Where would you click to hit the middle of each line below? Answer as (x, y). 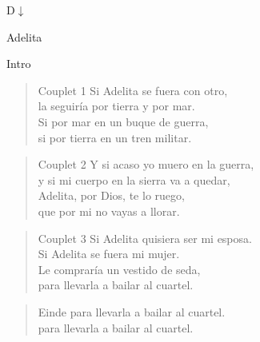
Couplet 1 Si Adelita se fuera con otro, (133, 90)
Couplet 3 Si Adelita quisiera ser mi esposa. (145, 238)
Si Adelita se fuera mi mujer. (109, 254)
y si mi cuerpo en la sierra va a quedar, (134, 179)
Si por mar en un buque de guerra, (123, 121)
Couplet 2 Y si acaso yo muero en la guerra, (146, 164)
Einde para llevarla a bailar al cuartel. (132, 311)
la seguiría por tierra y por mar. (116, 106)
